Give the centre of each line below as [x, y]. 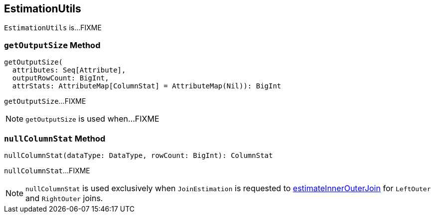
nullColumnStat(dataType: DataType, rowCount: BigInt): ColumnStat [139, 155]
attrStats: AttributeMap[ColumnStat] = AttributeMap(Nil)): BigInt [147, 86]
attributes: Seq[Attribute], [69, 70]
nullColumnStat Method [55, 138]
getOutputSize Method [52, 45]
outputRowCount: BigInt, [61, 78]
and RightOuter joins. [64, 198]
